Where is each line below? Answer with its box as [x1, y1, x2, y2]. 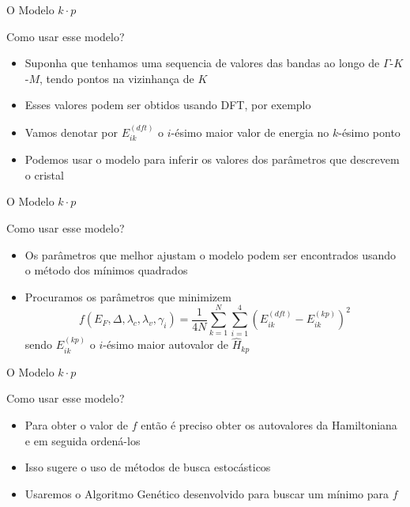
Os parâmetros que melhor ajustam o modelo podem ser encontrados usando [24, 246, 397, 263]
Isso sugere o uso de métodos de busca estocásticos [24, 459, 271, 475]
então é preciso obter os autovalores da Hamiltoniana [141, 416, 397, 433]
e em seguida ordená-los [24, 432, 141, 448]
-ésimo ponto [338, 123, 401, 140]
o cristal [24, 166, 64, 183]
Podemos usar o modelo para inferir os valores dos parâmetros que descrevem [24, 151, 400, 168]
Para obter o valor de [24, 416, 128, 433]
